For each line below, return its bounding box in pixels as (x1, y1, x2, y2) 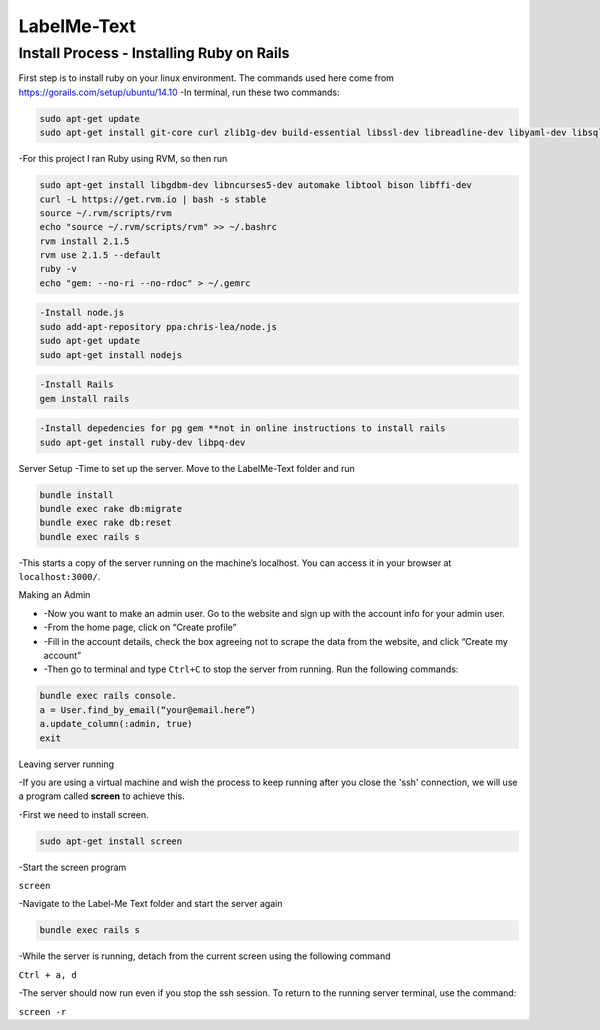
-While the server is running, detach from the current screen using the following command (18, 950, 391, 962)
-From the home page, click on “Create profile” (43, 621, 237, 634)
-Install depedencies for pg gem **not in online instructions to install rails (39, 423, 446, 434)
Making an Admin (18, 589, 91, 601)
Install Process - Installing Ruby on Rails (18, 44, 290, 62)
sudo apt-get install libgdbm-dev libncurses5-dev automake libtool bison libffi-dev (39, 180, 472, 191)
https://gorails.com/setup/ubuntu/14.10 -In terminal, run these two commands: (18, 86, 340, 98)
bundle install (39, 489, 114, 500)
